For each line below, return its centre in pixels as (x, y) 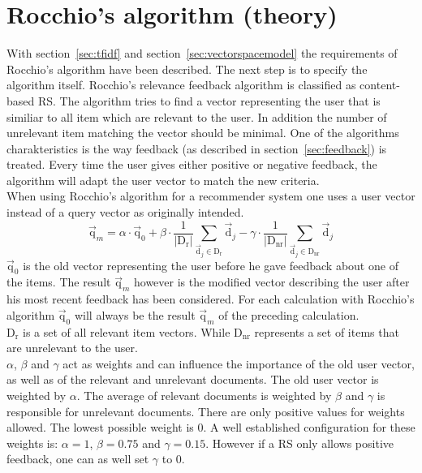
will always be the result (135, 314)
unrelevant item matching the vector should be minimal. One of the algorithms (203, 133)
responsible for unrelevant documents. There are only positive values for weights (206, 411)
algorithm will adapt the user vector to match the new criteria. (163, 180)
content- (380, 85)
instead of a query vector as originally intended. (125, 212)
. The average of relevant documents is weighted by (204, 396)
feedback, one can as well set (78, 459)
